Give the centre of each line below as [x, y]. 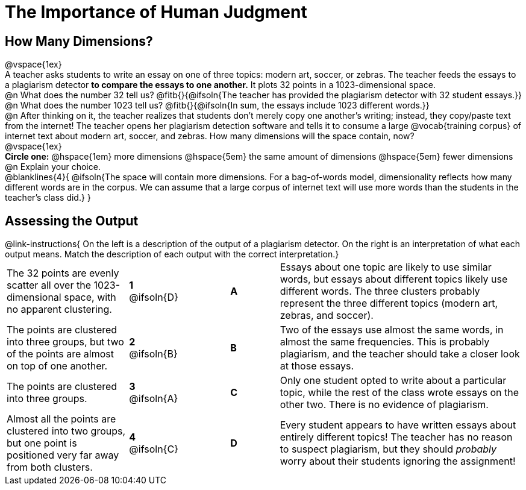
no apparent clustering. [59, 309]
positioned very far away [63, 455]
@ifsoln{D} [154, 297]
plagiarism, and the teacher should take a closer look [400, 354]
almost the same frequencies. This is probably [385, 342]
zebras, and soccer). [327, 316]
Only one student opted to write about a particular [393, 381]
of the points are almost [60, 354]
